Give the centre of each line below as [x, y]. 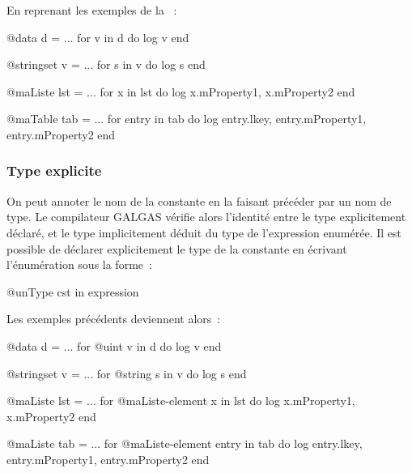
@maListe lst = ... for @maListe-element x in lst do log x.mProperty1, [181, 401]
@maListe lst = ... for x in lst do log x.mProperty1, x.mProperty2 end [181, 91]
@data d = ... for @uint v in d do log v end [114, 345]
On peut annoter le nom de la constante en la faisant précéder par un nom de [199, 200]
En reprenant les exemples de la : [92, 10]
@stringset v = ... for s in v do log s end [106, 64]
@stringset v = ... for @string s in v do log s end [127, 373]
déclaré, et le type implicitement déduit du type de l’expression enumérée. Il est [204, 232]
